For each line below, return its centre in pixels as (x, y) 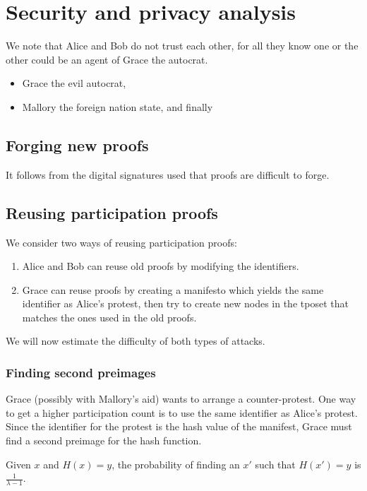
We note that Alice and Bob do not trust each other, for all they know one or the (182, 46)
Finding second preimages (81, 372)
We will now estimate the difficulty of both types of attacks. (136, 341)
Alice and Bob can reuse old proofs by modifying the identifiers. (161, 266)
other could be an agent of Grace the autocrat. (107, 59)
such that (275, 464)
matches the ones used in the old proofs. (109, 317)
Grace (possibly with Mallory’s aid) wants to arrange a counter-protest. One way (181, 399)
